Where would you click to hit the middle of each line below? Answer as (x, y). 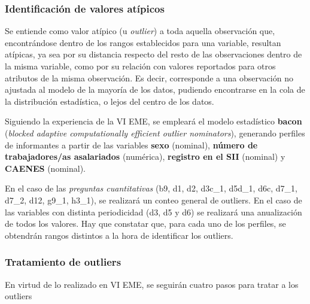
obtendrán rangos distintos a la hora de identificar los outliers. (119, 235)
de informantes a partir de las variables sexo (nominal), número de (131, 145)
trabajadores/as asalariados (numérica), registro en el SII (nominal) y (145, 156)
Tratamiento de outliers (63, 262)
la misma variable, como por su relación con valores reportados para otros (140, 66)
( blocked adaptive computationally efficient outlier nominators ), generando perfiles (155, 133)
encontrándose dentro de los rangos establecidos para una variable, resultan (143, 42)
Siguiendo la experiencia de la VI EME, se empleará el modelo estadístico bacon (154, 121)
